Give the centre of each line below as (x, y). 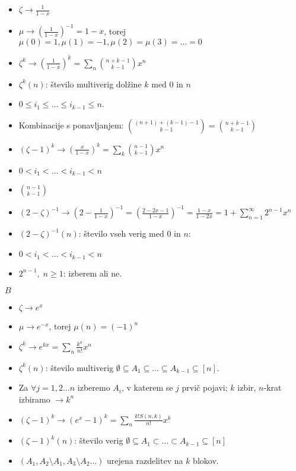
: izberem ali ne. (93, 273)
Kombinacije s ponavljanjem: (71, 125)
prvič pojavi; (205, 387)
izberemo (94, 387)
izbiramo (34, 399)
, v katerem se (147, 387)
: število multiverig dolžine (93, 84)
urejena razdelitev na (145, 460)
